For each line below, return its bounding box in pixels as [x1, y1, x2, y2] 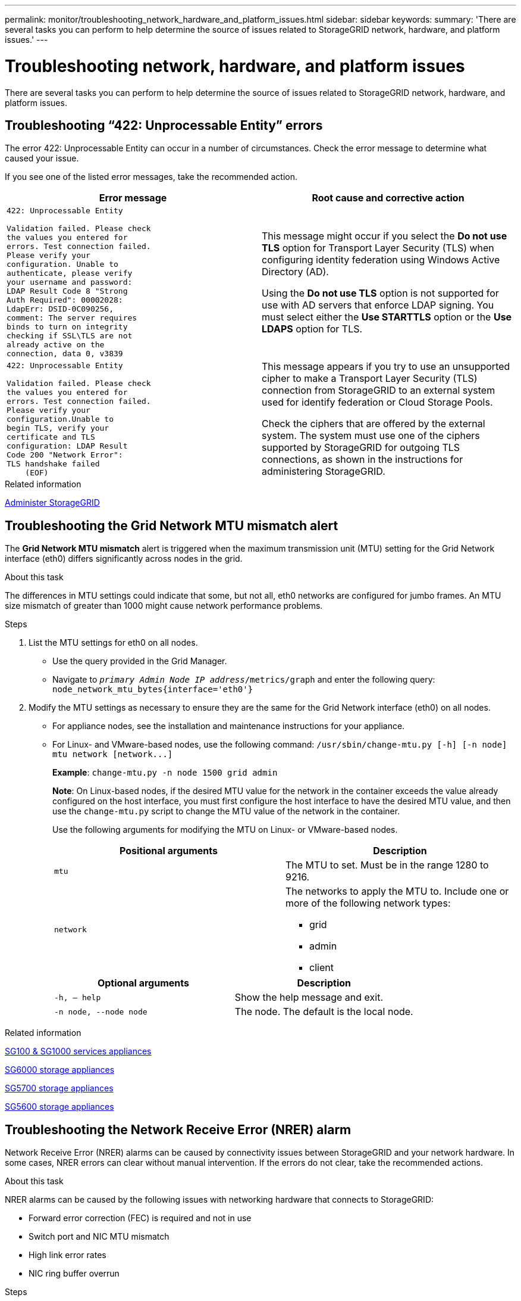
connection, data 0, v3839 [7, 349, 123, 359]
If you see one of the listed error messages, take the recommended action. [5, 172, 297, 182]
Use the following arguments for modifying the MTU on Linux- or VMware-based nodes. [52, 824, 398, 835]
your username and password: [7, 278, 133, 287]
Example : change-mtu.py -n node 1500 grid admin [52, 767, 278, 778]
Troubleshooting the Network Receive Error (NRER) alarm [5, 1122, 351, 1137]
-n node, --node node [54, 1007, 147, 1016]
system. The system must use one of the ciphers [262, 429, 480, 442]
